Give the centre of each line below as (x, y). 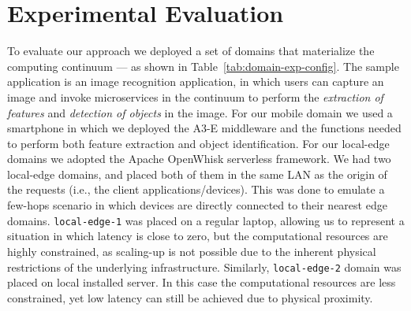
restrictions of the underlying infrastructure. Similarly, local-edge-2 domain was (204, 267)
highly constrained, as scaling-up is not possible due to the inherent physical (192, 251)
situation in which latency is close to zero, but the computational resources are (198, 236)
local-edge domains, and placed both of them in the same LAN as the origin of (197, 174)
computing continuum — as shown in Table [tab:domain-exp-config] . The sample (203, 66)
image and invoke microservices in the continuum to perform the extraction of (195, 96)
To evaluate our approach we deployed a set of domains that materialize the (191, 51)
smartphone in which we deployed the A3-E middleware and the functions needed (204, 128)
